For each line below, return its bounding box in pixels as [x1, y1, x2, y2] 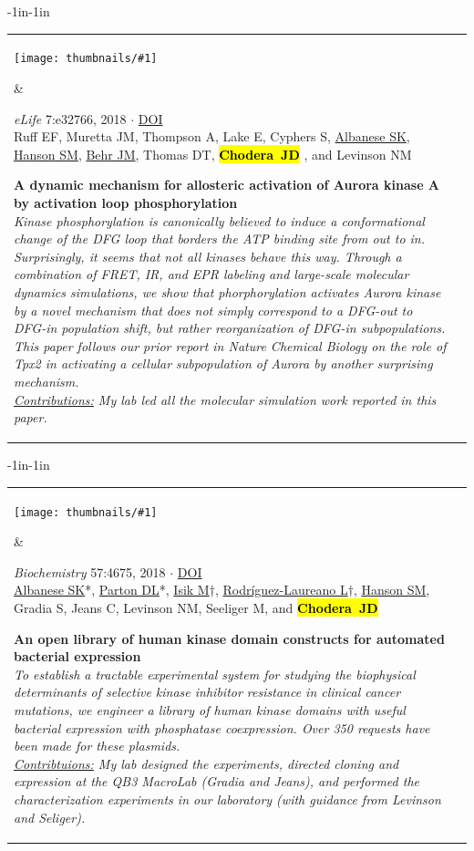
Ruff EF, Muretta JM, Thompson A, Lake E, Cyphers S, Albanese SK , [14, 127, 410, 146]
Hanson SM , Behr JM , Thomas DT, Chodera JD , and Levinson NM [14, 144, 412, 163]
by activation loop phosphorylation [14, 192, 238, 212]
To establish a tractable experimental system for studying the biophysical [14, 664, 416, 683]
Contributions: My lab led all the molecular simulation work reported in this [14, 389, 437, 409]
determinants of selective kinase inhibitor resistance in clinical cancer [14, 682, 401, 701]
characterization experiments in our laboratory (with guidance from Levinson [14, 789, 441, 808]
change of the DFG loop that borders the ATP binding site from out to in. [14, 229, 426, 248]
